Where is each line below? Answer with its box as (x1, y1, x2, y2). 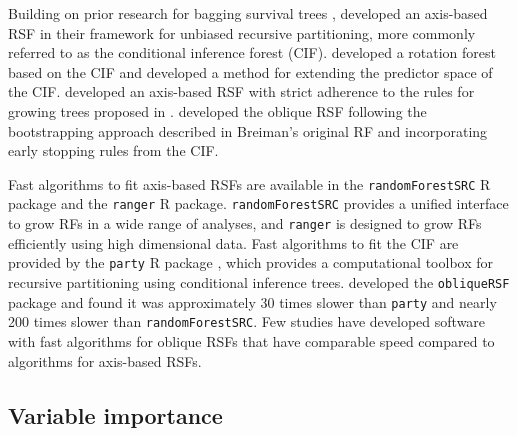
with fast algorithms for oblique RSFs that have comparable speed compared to (8, 330, 495, 351)
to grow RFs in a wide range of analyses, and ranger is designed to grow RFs (8, 213, 482, 234)
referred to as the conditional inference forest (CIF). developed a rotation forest (8, 42, 496, 63)
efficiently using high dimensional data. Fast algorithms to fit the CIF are (8, 232, 459, 253)
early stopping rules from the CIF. (8, 140, 219, 161)
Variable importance (8, 399, 223, 430)
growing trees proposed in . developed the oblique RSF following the (8, 100, 427, 121)
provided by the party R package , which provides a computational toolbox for (8, 252, 494, 273)
